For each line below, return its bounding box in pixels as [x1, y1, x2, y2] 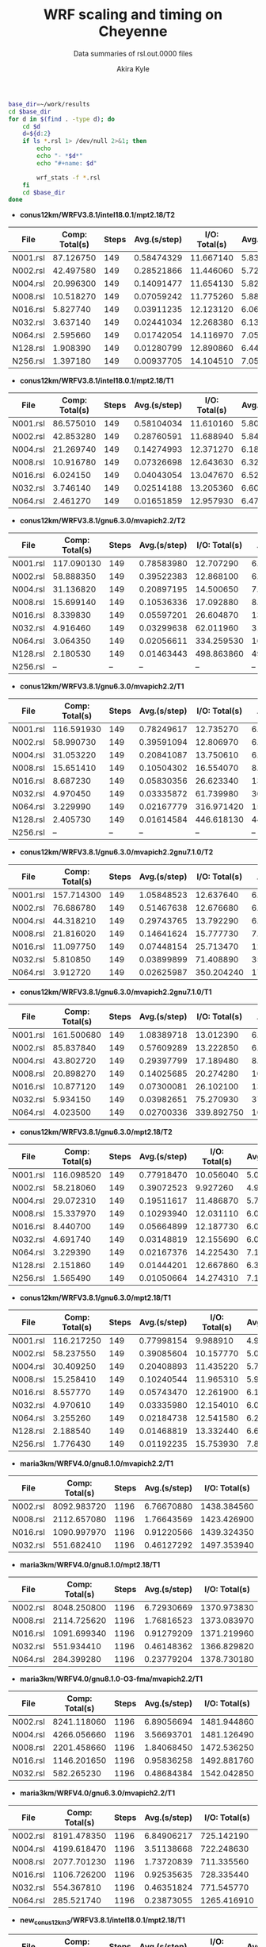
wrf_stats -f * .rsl [36, 173, 101, 182]
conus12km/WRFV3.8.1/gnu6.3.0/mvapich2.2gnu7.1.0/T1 [19, 987, 212, 997]
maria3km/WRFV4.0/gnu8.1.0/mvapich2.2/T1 [19, 1459, 174, 1468]
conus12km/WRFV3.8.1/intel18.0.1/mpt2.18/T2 [19, 210, 176, 220]
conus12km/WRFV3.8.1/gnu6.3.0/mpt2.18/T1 [19, 1293, 172, 1303]
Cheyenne [98, 22, 168, 40]
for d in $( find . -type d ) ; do [8, 115, 115, 123]
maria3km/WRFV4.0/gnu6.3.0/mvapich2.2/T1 [19, 1788, 176, 1798]
